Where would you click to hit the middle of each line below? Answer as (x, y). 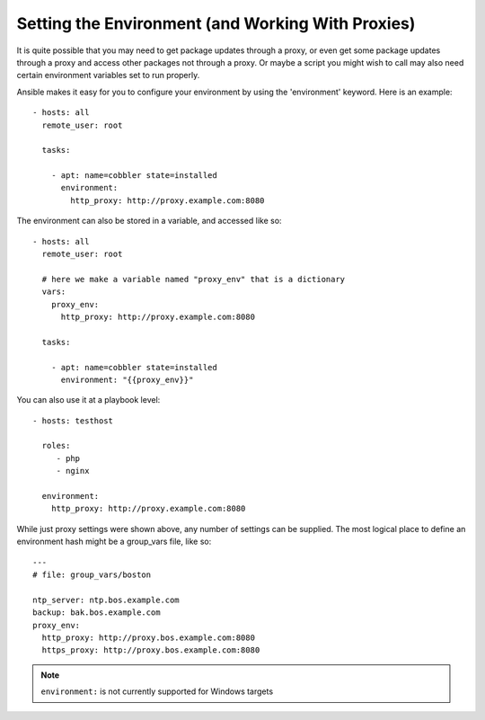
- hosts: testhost (73, 421)
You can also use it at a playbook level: (88, 400)
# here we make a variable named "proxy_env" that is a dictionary (194, 279)
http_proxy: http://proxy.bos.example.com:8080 (149, 637)
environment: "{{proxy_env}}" (127, 379)
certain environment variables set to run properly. (108, 76)
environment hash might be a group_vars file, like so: (114, 542)
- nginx (73, 471)
